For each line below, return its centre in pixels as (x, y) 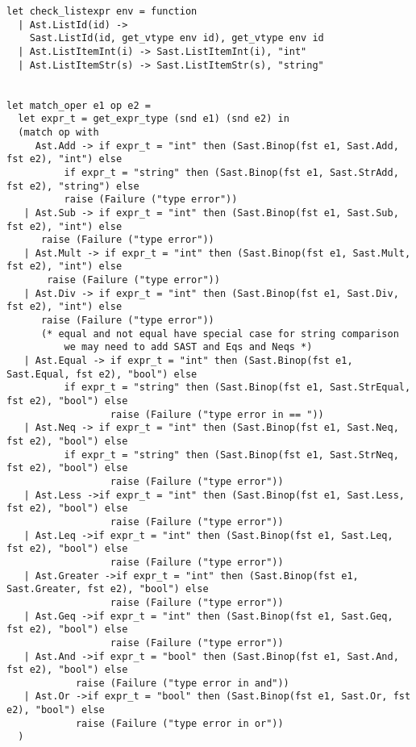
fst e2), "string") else (73, 186)
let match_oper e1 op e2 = (79, 105)
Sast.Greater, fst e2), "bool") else (108, 589)
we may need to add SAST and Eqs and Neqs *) (188, 347)
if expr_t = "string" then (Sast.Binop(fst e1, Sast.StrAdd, (231, 172)
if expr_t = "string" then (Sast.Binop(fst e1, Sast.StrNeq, (231, 455)
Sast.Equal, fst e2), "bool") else (102, 374)
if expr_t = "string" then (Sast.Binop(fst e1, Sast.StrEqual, (237, 388)
